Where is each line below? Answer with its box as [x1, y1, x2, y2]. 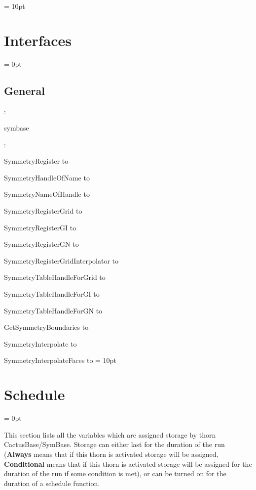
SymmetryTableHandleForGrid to [4, 272, 106, 282]
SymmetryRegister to [4, 156, 69, 166]
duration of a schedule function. [4, 478, 100, 488]
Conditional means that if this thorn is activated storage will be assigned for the [4, 458, 252, 469]
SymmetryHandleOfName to [4, 172, 90, 182]
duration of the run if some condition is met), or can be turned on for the [4, 468, 226, 479]
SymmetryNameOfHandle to [4, 189, 90, 199]
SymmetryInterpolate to [4, 338, 77, 349]
